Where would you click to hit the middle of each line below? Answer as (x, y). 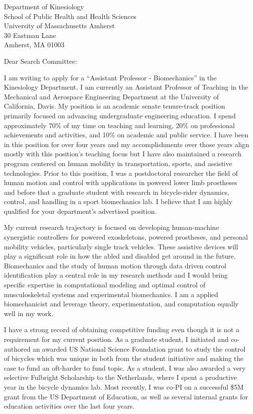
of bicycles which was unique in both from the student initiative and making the (124, 358)
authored (17, 348)
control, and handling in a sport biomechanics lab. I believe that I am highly (118, 201)
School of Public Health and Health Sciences (70, 16)
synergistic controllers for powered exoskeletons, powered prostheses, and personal (126, 237)
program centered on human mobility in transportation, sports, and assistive (118, 163)
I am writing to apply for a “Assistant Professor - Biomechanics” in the (110, 77)
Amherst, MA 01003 (34, 45)
